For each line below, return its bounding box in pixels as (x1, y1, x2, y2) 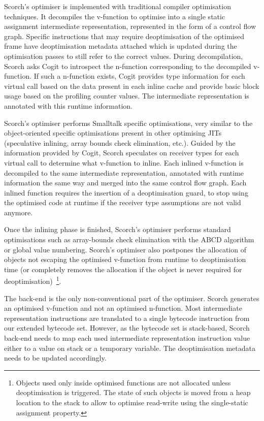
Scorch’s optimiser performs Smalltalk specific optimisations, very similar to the (4, 117, 253, 128)
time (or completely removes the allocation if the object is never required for (4, 264, 242, 274)
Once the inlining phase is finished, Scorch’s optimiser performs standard (4, 224, 231, 235)
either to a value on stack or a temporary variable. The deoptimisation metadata (4, 342, 255, 353)
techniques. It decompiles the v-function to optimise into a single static (4, 11, 225, 21)
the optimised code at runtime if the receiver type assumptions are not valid (4, 197, 241, 208)
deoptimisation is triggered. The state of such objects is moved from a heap (16, 387, 251, 398)
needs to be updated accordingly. (4, 352, 107, 363)
